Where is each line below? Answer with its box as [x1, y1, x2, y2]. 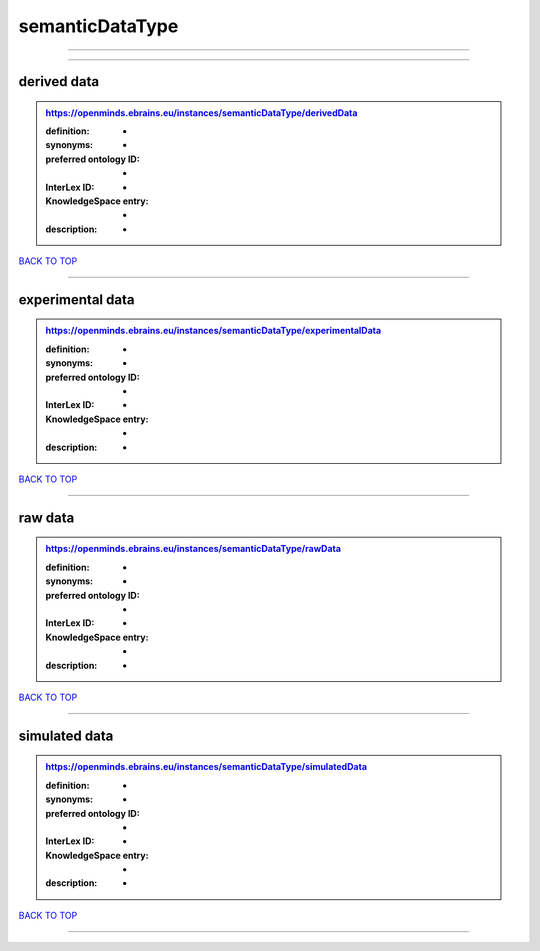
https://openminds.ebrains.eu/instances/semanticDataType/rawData [45, 543, 342, 555]
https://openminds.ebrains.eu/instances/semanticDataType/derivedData [45, 106, 358, 119]
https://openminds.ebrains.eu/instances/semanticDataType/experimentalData [45, 325, 382, 337]
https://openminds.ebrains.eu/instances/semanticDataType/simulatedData [45, 761, 368, 773]
